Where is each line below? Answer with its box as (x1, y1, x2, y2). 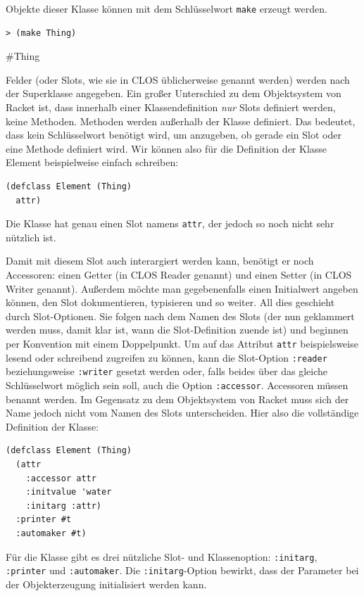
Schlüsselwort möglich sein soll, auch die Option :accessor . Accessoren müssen (6, 377, 349, 392)
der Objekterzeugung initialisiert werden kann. (6, 576, 207, 591)
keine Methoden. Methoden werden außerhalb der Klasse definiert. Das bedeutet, (6, 113, 356, 128)
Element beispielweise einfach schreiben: (6, 155, 179, 170)
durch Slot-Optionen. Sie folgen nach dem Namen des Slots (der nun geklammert (6, 308, 355, 323)
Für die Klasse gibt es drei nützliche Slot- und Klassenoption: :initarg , (6, 549, 318, 564)
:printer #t (15, 514, 72, 525)
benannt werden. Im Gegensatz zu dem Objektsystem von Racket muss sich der (6, 391, 349, 406)
